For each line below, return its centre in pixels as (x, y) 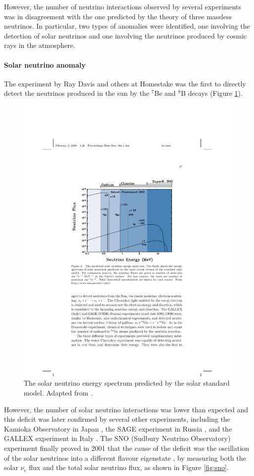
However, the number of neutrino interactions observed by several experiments (123, 6)
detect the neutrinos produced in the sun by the (77, 93)
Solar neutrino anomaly (45, 64)
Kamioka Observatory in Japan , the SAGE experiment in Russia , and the (118, 428)
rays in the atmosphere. (40, 45)
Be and (165, 93)
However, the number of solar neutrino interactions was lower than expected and (126, 409)
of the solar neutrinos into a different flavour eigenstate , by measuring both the (125, 457)
